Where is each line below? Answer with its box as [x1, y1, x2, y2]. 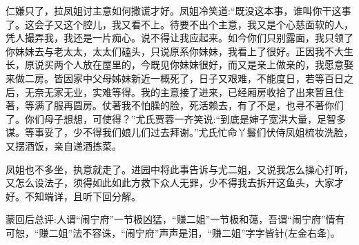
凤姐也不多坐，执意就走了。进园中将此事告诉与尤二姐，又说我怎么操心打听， [6, 161, 353, 176]
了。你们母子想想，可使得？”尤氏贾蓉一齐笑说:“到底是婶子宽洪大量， [6, 111, 318, 126]
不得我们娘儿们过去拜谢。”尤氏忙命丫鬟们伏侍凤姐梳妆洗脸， [82, 125, 353, 139]
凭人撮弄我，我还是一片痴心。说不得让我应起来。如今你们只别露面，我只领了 [6, 30, 353, 45]
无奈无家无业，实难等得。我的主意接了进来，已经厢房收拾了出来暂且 [24, 84, 334, 99]
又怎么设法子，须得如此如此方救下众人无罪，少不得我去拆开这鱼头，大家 [6, 175, 334, 190]
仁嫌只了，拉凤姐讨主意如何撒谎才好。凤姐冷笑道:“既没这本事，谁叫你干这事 [6, 3, 351, 17]
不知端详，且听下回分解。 [24, 188, 141, 203]
